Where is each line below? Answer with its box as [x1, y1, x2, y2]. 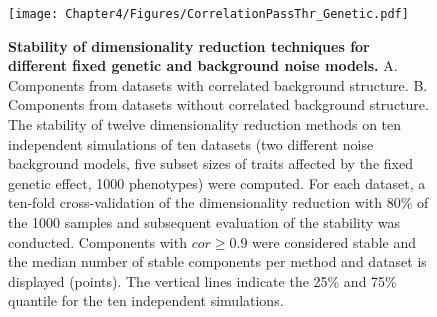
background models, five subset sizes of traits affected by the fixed [8, 153, 413, 174]
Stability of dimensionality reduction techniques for [8, 35, 370, 56]
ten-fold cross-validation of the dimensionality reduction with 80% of [8, 192, 429, 213]
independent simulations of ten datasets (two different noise [8, 133, 374, 154]
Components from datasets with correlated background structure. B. [8, 74, 428, 95]
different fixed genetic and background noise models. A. [8, 55, 398, 76]
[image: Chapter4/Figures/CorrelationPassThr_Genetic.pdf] [8, 7, 409, 21]
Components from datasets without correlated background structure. [8, 94, 429, 115]
